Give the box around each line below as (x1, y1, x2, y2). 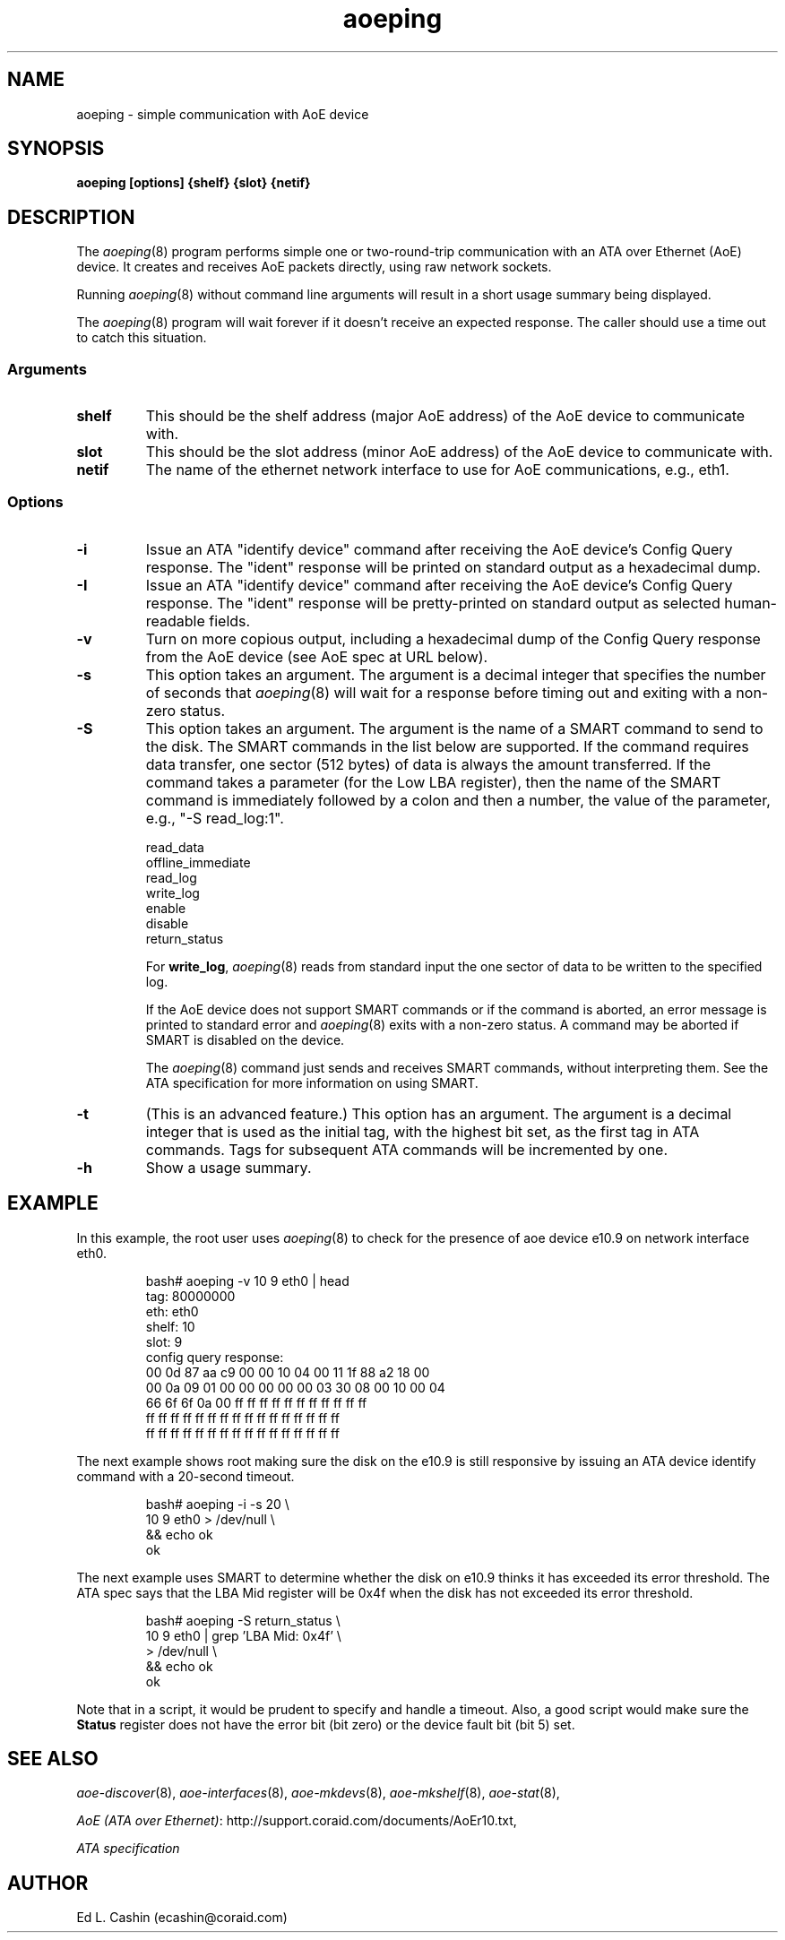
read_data (145, 839, 204, 855)
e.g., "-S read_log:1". (145, 808, 284, 827)
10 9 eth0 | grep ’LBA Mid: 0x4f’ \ (145, 1627, 341, 1643)
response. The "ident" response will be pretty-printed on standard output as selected (145, 593, 720, 612)
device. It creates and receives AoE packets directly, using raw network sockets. (76, 259, 552, 275)
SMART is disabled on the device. (145, 1031, 345, 1048)
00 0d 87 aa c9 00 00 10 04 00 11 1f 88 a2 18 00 (145, 1364, 430, 1380)
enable (145, 900, 186, 916)
